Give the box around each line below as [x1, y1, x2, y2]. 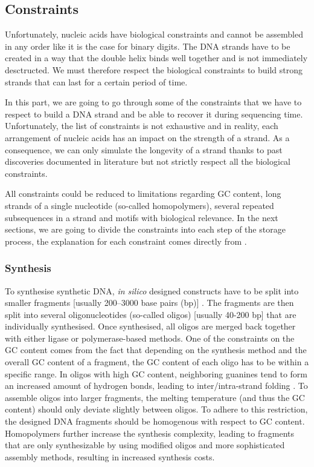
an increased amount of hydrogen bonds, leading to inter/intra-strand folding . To [5, 379, 308, 392]
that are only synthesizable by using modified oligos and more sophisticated [5, 439, 285, 451]
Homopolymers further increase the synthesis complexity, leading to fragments [5, 426, 294, 439]
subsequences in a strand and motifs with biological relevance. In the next [5, 211, 278, 224]
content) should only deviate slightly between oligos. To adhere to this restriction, [5, 403, 308, 416]
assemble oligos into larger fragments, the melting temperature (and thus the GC [5, 391, 305, 403]
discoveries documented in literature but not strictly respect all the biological [5, 155, 291, 168]
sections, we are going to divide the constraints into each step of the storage [5, 223, 286, 236]
